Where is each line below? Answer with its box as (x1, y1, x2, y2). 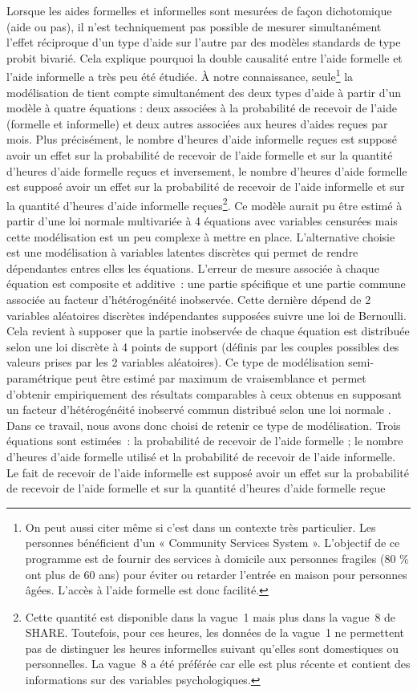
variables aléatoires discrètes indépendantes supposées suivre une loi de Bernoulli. (6, 306, 407, 323)
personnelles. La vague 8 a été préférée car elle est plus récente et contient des (25, 655, 411, 672)
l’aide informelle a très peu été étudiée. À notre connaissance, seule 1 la (6, 66, 354, 85)
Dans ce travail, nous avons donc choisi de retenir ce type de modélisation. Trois (6, 416, 401, 433)
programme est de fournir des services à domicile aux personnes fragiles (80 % (25, 549, 409, 566)
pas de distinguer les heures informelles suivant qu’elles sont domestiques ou (25, 639, 399, 656)
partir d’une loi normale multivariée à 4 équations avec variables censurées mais (6, 213, 398, 229)
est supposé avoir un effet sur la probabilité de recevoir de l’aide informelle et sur (6, 178, 405, 195)
